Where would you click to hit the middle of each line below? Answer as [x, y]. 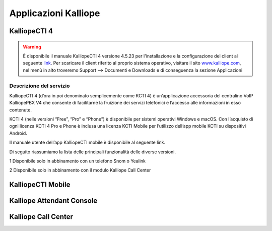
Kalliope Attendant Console [53, 201]
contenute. [21, 110]
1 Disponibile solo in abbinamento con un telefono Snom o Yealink [78, 161]
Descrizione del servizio [40, 86]
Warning [32, 47]
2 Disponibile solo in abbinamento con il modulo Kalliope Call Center [80, 170]
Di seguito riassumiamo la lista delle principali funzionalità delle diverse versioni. [93, 152]
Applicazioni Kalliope [55, 13]
